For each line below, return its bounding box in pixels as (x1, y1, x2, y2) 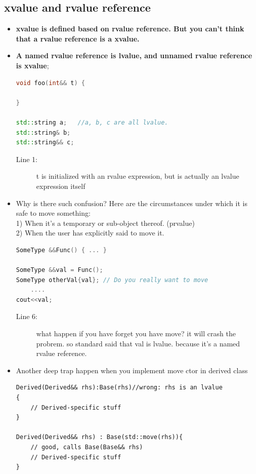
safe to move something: (16, 208, 91, 218)
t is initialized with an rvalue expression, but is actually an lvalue (36, 171, 239, 181)
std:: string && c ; (16, 139, 74, 146)
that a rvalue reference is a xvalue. (16, 33, 140, 44)
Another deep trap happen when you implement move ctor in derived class (16, 365, 248, 375)
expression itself (36, 180, 86, 191)
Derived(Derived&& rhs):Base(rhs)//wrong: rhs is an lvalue (16, 384, 223, 391)
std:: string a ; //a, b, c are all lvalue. (16, 118, 168, 126)
